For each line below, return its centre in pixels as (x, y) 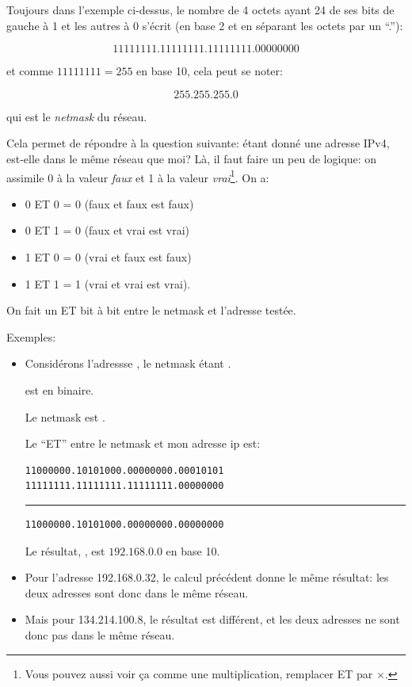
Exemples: (31, 336)
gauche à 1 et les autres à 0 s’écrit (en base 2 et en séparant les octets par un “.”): (205, 25)
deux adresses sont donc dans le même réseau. (137, 592)
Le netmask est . (65, 416)
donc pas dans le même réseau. (100, 634)
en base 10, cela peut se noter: (210, 71)
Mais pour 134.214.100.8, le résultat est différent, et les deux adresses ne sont (212, 619)
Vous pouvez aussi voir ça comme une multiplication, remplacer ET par (199, 673)
